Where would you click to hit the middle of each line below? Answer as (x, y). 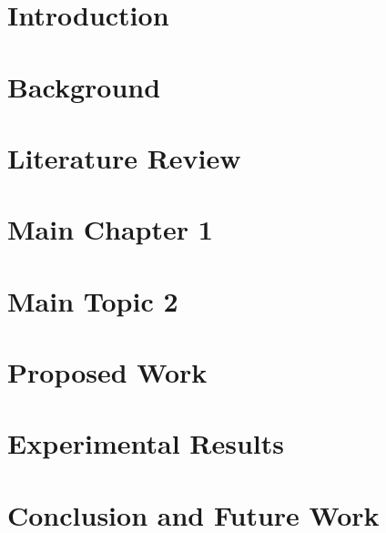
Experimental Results (146, 443)
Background (84, 86)
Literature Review (124, 157)
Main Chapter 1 (110, 229)
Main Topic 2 (93, 300)
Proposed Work (107, 372)
